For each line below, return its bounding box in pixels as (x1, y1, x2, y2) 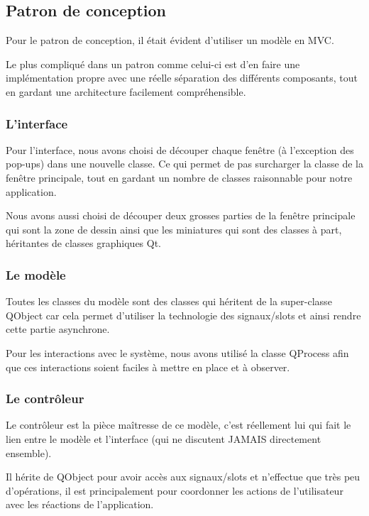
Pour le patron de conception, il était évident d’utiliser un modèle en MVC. (6, 33, 334, 48)
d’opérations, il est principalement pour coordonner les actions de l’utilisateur (6, 483, 343, 498)
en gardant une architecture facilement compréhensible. (6, 84, 246, 99)
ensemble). (6, 445, 52, 460)
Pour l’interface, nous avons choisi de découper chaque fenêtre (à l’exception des (6, 142, 354, 157)
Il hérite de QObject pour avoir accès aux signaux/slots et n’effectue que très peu (6, 469, 360, 484)
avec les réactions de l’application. (6, 497, 154, 512)
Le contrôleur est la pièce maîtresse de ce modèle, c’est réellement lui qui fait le (6, 417, 351, 432)
